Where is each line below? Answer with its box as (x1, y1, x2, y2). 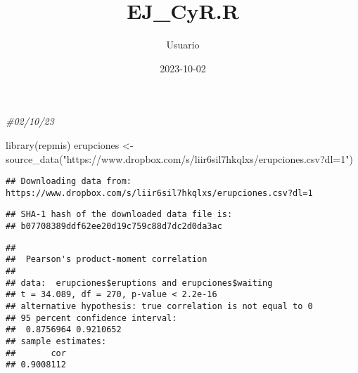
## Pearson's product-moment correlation (6, 254, 207, 265)
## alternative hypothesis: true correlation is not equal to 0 (6, 301, 313, 311)
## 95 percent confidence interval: (6, 313, 177, 323)
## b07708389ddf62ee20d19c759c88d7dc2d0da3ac (6, 221, 222, 232)
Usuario (166, 37, 200, 52)
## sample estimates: (6, 336, 107, 346)
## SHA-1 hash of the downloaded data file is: (6, 209, 233, 220)
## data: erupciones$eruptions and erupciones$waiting (6, 277, 273, 288)
